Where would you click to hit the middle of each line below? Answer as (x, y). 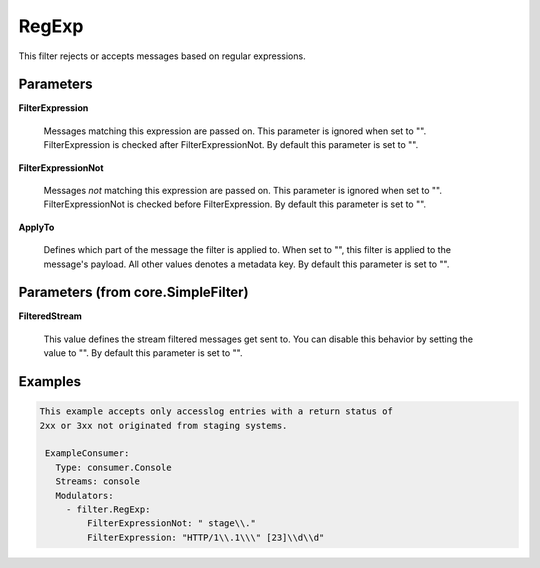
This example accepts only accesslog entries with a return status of (216, 411)
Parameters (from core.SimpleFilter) (133, 292)
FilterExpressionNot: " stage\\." (171, 523)
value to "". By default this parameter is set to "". (143, 353)
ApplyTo (36, 227)
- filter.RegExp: (108, 509)
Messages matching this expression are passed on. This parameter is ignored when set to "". (235, 131)
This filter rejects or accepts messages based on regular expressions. (162, 56)
